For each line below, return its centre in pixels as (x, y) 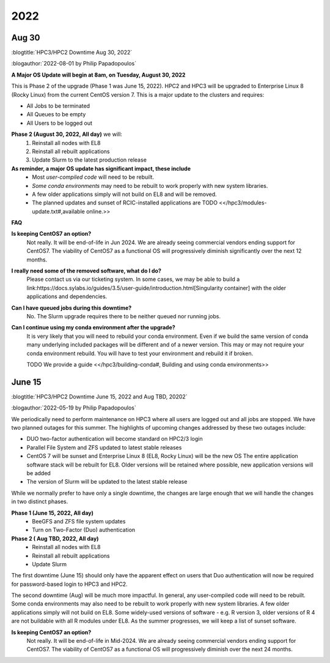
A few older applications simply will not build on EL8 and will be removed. (124, 194)
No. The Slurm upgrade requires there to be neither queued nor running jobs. (124, 316)
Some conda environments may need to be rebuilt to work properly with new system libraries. (150, 185)
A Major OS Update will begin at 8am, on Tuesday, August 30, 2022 (98, 75)
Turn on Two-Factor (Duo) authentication (84, 530)
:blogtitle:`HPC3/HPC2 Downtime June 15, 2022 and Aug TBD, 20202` (99, 396)
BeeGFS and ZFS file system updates (79, 521)
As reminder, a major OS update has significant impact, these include (101, 168)
